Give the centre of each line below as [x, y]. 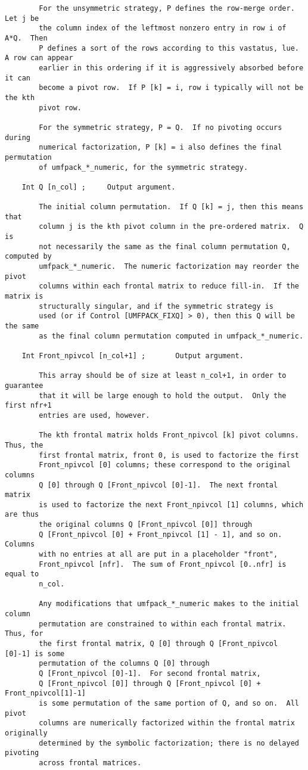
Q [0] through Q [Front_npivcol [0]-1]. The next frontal [158, 485]
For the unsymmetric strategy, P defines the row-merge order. [167, 8]
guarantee [24, 385]
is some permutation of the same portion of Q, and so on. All [169, 703]
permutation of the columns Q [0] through [124, 664]
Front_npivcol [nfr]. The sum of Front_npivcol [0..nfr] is [163, 564]
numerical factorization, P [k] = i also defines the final [161, 148]
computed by [28, 257]
